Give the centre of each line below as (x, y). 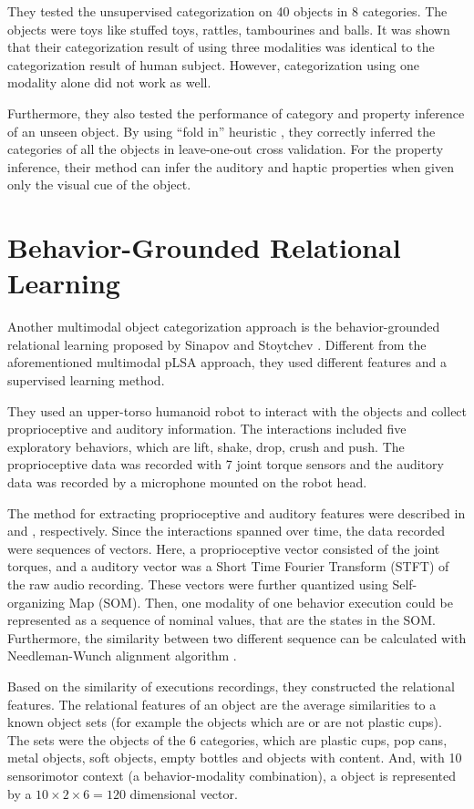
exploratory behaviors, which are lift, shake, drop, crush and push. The (206, 446)
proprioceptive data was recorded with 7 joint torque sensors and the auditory (226, 464)
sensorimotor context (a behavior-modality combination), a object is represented (232, 775)
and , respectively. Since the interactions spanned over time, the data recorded (226, 531)
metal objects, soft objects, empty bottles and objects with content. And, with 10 (235, 758)
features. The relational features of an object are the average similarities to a (222, 704)
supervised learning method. (86, 380)
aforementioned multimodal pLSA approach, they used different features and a (227, 362)
